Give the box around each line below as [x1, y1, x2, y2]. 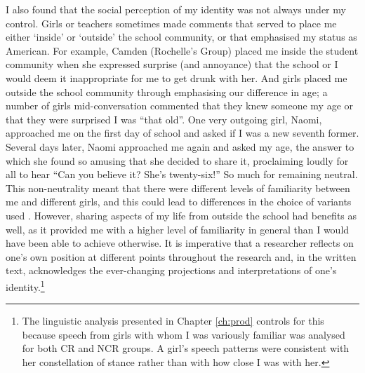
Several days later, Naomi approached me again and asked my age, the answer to [6, 139, 354, 154]
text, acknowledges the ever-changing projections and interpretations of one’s [6, 263, 337, 278]
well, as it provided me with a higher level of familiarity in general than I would [6, 222, 350, 236]
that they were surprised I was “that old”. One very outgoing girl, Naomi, [6, 111, 322, 126]
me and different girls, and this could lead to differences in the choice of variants [6, 194, 352, 209]
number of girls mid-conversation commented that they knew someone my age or [6, 98, 353, 113]
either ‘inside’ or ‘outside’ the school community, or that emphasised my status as [6, 29, 357, 44]
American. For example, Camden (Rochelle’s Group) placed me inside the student [6, 43, 359, 57]
